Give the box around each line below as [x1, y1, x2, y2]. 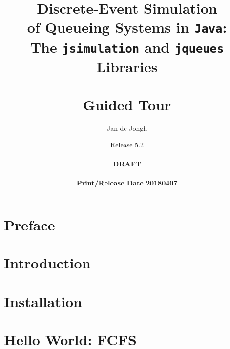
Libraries [96, 57, 158, 76]
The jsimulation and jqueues [30, 37, 224, 57]
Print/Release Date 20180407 [76, 178, 178, 188]
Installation [4, 291, 82, 311]
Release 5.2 [110, 139, 144, 149]
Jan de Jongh [106, 123, 147, 133]
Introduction [4, 253, 91, 273]
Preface [4, 214, 55, 234]
